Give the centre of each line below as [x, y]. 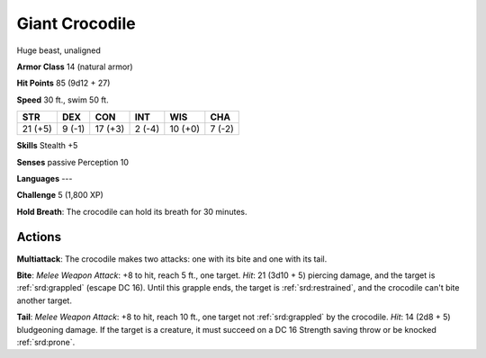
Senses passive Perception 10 [73, 162]
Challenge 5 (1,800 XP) [60, 195]
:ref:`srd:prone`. [46, 342]
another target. [44, 300]
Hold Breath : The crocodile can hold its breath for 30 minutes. [132, 211]
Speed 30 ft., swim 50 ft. [63, 100]
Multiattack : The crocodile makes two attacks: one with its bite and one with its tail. [172, 259]
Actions [39, 237]
